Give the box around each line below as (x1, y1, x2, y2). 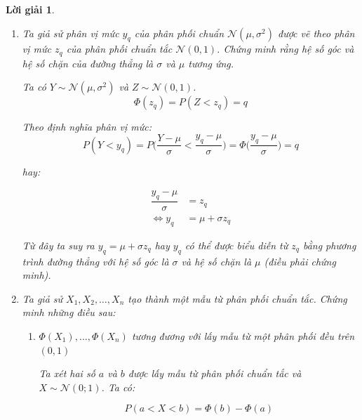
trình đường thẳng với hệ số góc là (22, 254, 169, 268)
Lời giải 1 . (6, 2, 55, 16)
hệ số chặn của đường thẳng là (22, 55, 154, 70)
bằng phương (302, 237, 356, 252)
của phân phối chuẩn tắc (66, 41, 173, 56)
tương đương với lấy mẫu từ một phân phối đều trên (131, 328, 355, 343)
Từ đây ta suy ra (22, 237, 95, 252)
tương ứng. (188, 55, 234, 70)
